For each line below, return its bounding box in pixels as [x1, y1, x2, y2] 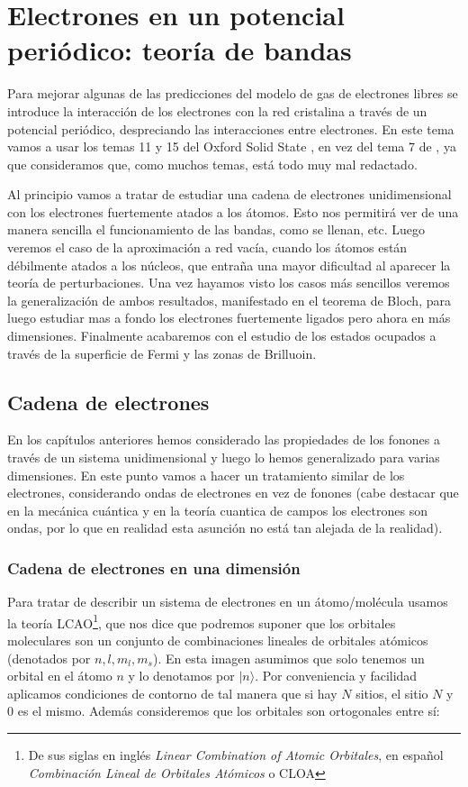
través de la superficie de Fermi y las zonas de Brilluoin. [7, 343, 317, 362]
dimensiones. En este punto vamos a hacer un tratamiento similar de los [7, 465, 405, 484]
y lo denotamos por [128, 666, 235, 685]
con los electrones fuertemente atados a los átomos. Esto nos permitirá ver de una [7, 202, 459, 221]
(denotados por [7, 648, 91, 667]
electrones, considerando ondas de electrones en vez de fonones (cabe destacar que [7, 483, 459, 502]
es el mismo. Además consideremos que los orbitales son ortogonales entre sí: [17, 701, 440, 720]
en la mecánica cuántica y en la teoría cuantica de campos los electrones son [7, 500, 427, 519]
